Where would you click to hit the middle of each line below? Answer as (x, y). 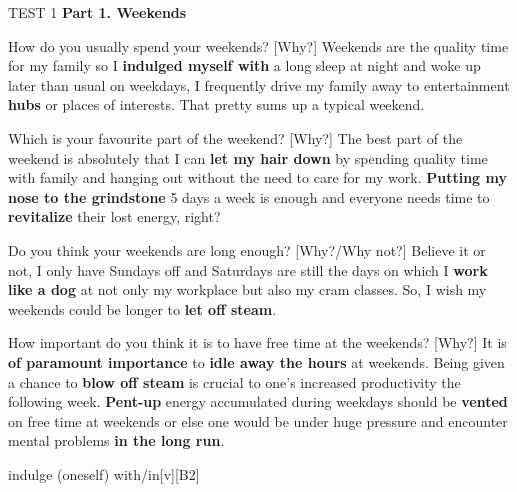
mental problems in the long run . (116, 440)
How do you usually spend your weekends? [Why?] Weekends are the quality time (258, 45)
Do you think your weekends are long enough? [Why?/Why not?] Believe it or (247, 249)
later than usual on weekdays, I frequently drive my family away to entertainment (259, 84)
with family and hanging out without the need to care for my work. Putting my (257, 177)
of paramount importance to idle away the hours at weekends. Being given (256, 361)
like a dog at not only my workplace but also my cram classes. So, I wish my (247, 289)
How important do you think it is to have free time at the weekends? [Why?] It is (257, 342)
